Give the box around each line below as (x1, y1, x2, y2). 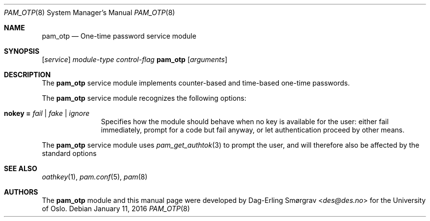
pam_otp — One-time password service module (42, 32, 196, 40)
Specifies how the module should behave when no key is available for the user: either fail (101, 117, 389, 126)
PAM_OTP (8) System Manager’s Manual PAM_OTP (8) (4, 8, 175, 17)
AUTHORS (4, 188, 38, 196)
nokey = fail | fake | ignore (4, 109, 90, 117)
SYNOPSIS (4, 47, 40, 55)
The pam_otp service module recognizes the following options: (42, 94, 246, 102)
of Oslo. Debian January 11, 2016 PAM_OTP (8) (42, 204, 190, 213)
